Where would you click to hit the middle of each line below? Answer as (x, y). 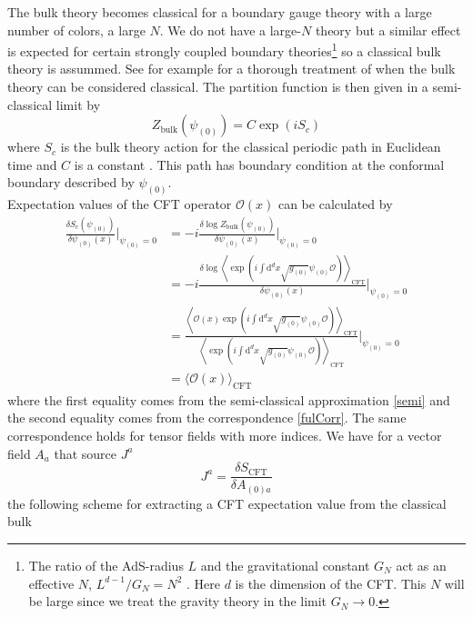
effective (51, 583)
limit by (78, 104)
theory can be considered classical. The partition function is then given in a (218, 87)
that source (86, 453)
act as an (421, 566)
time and (32, 164)
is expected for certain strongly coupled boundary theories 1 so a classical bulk (224, 50)
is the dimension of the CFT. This (331, 583)
